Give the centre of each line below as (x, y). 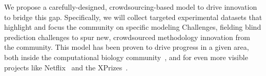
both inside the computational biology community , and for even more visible (126, 57)
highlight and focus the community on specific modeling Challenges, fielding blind (133, 27)
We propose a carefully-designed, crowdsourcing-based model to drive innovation (131, 7)
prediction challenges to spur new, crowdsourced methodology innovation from (127, 37)
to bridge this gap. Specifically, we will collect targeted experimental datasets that (133, 17)
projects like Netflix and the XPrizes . (66, 67)
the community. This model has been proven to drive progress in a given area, (127, 47)
